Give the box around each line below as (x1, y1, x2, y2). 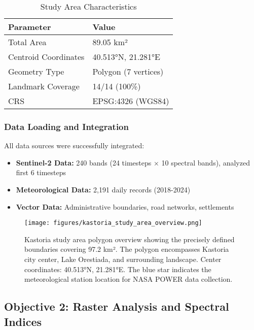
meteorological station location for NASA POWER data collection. (24, 274, 233, 284)
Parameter (8, 21, 51, 32)
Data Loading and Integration (4, 120, 129, 133)
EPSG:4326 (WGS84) (92, 95, 169, 107)
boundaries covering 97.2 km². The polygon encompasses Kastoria (24, 244, 229, 254)
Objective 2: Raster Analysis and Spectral (4, 299, 229, 314)
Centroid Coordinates (8, 51, 85, 62)
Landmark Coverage (8, 80, 80, 92)
